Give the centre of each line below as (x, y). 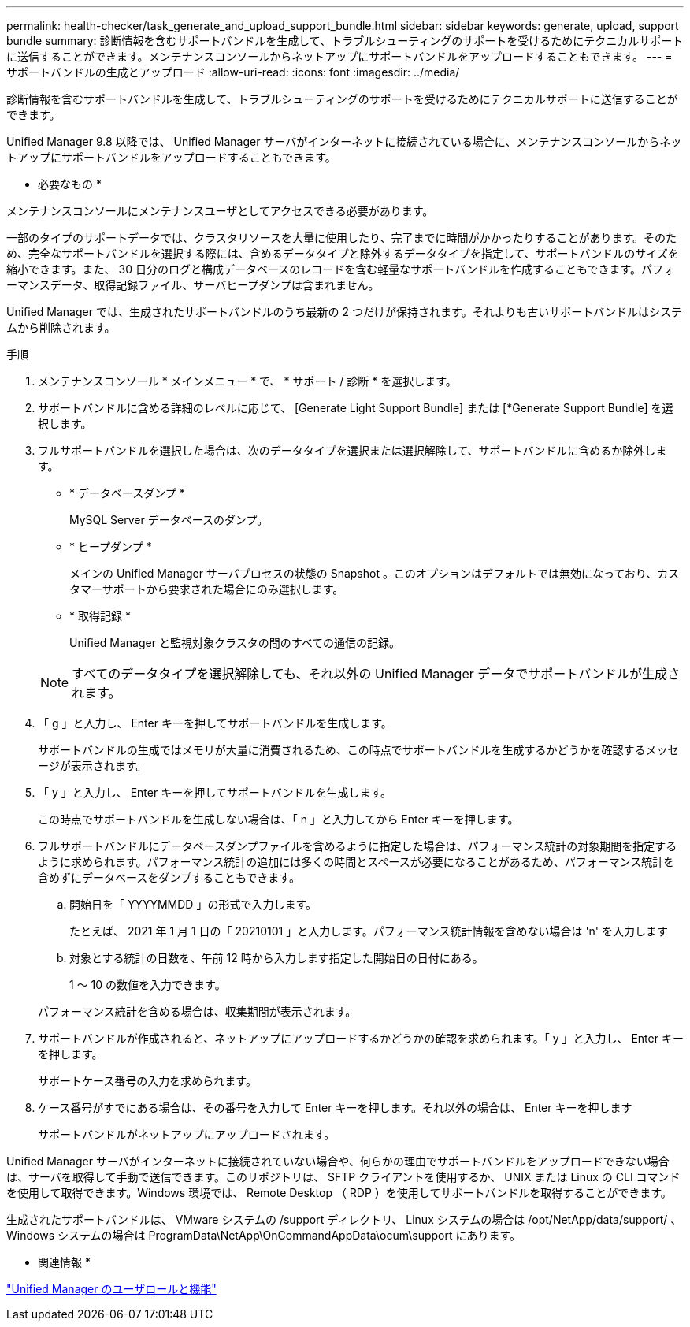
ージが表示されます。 (93, 766)
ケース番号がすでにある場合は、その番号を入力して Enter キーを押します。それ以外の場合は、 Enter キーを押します (335, 1108)
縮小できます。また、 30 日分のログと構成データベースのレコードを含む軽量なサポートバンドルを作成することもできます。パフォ (340, 269)
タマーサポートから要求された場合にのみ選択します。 (207, 589)
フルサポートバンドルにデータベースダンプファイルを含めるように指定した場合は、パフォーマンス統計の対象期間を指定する (358, 846)
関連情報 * (64, 1262)
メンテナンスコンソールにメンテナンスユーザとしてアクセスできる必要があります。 (220, 211)
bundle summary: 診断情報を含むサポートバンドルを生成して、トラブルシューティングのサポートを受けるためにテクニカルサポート (345, 41)
